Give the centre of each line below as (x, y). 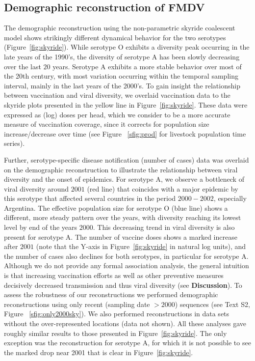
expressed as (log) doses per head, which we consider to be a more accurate (117, 114)
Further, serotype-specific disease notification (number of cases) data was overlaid (127, 159)
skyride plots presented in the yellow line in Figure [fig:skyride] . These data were (126, 104)
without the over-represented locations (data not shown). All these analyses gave (125, 323)
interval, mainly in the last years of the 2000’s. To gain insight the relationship (122, 85)
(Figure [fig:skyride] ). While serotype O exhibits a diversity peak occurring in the (127, 47)
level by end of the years (41, 227)
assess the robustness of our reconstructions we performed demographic (111, 294)
